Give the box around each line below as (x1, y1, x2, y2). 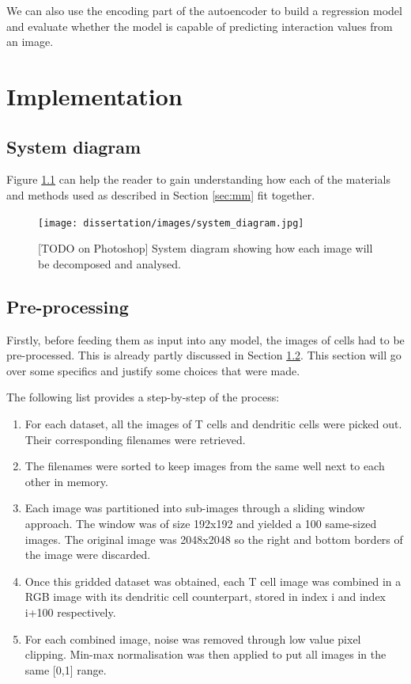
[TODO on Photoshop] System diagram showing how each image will (38, 240, 373, 256)
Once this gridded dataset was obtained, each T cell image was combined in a (25, 572, 402, 589)
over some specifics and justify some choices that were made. (6, 362, 300, 378)
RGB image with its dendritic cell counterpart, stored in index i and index (25, 588, 386, 605)
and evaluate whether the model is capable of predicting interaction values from (6, 17, 393, 34)
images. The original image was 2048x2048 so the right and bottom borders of (25, 530, 403, 547)
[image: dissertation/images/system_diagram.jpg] (38, 217, 304, 229)
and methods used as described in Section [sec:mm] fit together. (6, 186, 315, 203)
